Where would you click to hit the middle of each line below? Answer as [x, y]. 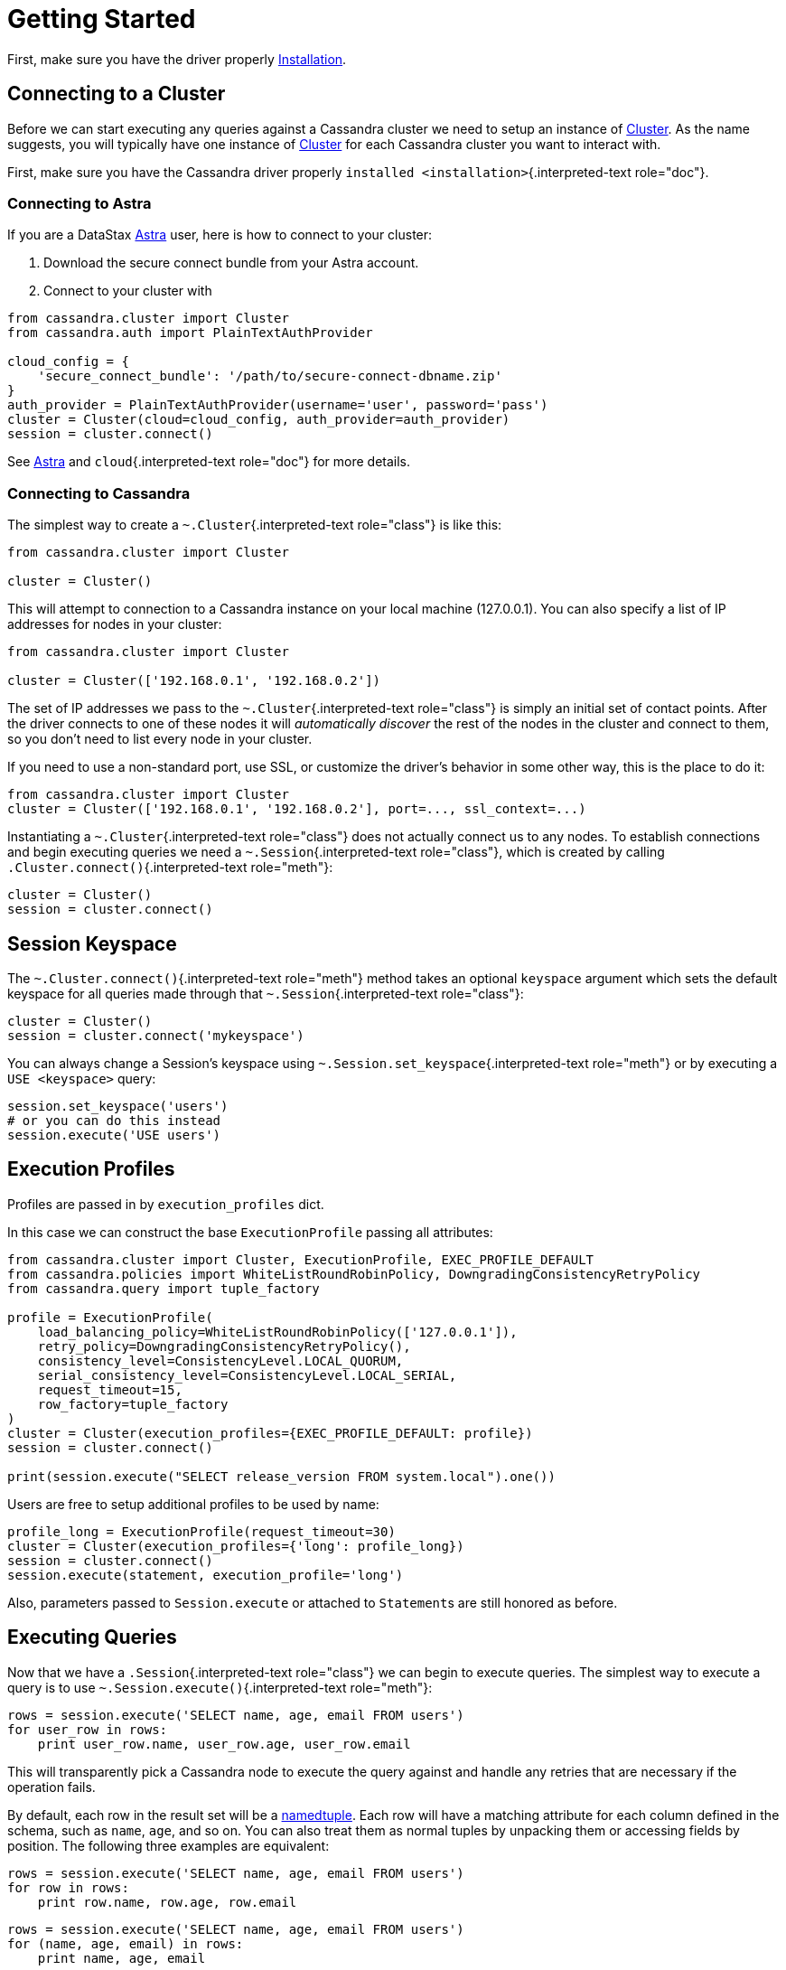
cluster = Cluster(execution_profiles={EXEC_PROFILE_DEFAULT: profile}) [270, 1433]
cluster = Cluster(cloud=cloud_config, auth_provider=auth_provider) [259, 420]
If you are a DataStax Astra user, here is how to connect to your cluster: [220, 235]
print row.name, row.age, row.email [167, 1902]
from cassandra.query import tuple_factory [164, 1288]
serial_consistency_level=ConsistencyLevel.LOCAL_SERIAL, [247, 1375]
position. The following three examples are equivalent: [168, 1845]
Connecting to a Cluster [117, 94]
